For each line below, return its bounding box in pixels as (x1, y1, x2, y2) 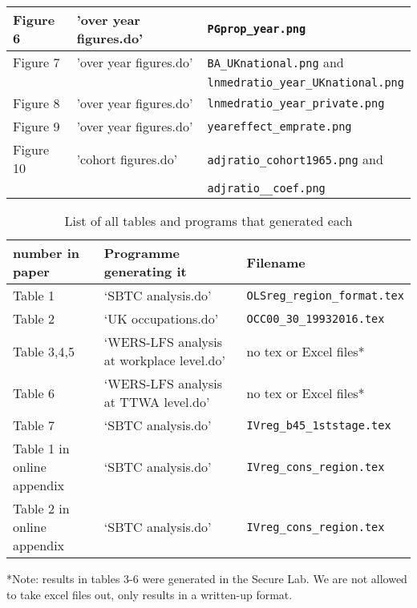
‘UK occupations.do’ (103, 309, 219, 328)
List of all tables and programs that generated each (64, 211, 353, 230)
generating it (103, 262, 187, 280)
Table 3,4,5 (13, 341, 75, 360)
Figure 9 (13, 117, 60, 135)
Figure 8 (13, 94, 60, 112)
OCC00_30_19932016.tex (246, 312, 385, 325)
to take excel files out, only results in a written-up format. (6, 586, 293, 602)
